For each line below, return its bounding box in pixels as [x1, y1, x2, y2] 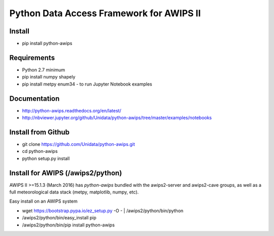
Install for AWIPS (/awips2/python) [9, 169, 122, 177]
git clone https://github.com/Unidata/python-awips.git [22, 141, 135, 147]
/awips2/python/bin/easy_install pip [22, 215, 96, 221]
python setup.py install [22, 155, 70, 162]
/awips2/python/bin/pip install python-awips [22, 222, 115, 228]
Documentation [9, 94, 60, 103]
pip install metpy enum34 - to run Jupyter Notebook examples [22, 81, 152, 87]
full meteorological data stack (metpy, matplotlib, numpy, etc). [9, 189, 139, 195]
